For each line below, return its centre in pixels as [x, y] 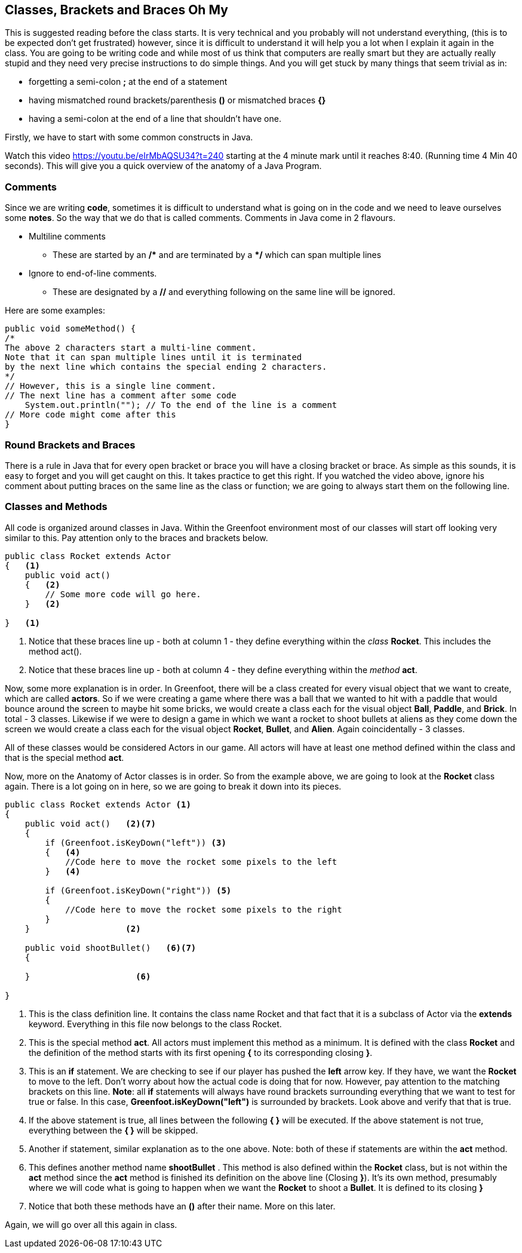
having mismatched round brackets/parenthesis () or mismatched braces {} [177, 100]
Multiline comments [67, 237]
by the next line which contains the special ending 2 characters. [166, 367]
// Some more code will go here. [123, 594]
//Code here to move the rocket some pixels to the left [201, 862]
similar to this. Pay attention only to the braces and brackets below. [136, 538]
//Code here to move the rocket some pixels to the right [204, 909]
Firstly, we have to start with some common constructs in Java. [129, 137]
